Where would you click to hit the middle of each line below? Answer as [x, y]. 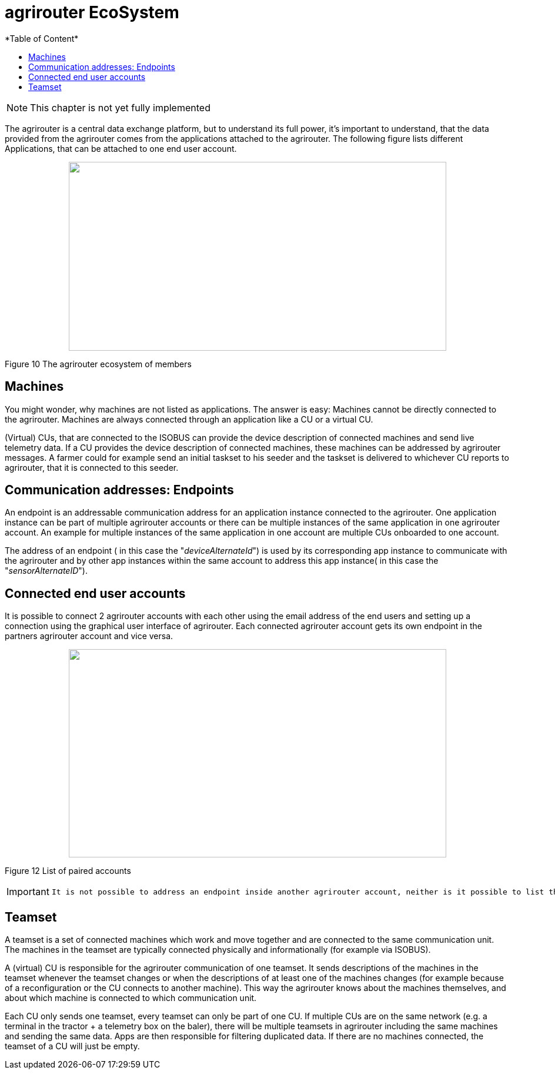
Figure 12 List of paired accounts [68, 871]
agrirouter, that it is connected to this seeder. [92, 467]
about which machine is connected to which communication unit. [131, 998]
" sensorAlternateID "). [46, 571]
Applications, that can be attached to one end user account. [121, 148]
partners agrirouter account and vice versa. [89, 636]
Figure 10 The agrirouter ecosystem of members [98, 364]
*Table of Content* [42, 38]
